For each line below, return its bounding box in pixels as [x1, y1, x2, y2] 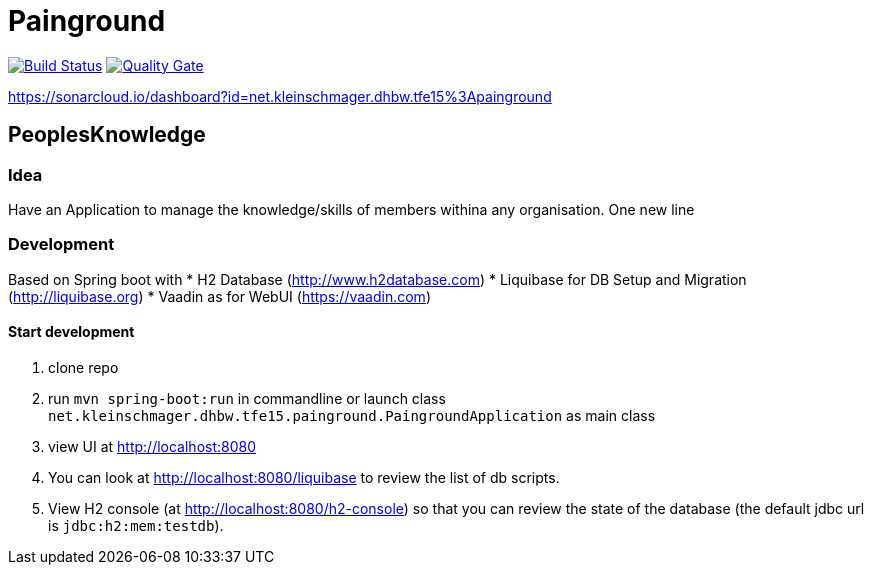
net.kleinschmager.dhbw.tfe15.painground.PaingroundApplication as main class [48, 406, 656, 424]
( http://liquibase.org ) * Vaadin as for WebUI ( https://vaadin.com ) [8, 287, 431, 305]
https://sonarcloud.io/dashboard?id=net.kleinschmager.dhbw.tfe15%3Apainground [8, 87, 552, 105]
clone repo [48, 358, 119, 376]
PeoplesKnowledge [8, 122, 206, 148]
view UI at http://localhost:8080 [48, 437, 257, 455]
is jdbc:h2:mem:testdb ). [48, 516, 224, 534]
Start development [8, 323, 135, 341]
